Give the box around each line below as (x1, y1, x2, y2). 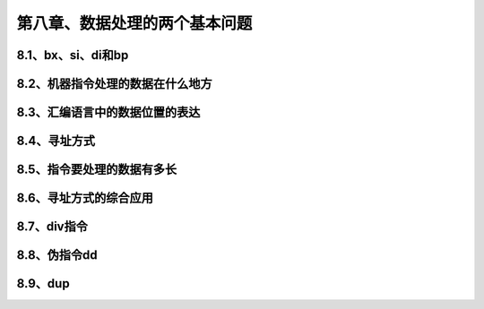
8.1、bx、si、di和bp (16, 47, 129, 63)
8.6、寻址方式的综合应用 (16, 191, 154, 206)
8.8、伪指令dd (16, 247, 98, 263)
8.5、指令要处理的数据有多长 (16, 162, 177, 177)
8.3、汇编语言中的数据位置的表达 (16, 105, 201, 120)
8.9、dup (16, 276, 71, 291)
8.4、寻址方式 (16, 133, 96, 149)
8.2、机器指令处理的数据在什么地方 (16, 76, 212, 91)
